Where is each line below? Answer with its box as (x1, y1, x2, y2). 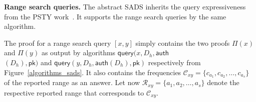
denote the (207, 77, 239, 88)
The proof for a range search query (4, 37, 111, 48)
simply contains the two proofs (135, 37, 230, 48)
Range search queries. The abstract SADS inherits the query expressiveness (4, 1, 246, 11)
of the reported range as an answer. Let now (4, 77, 140, 88)
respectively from (148, 57, 201, 67)
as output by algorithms (41, 47, 116, 58)
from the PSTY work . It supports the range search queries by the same (4, 11, 226, 21)
